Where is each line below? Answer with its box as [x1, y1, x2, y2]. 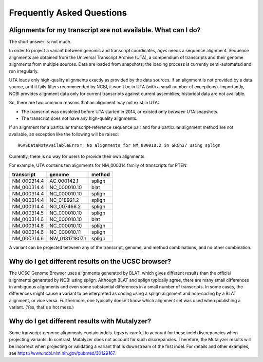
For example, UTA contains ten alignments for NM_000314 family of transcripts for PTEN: [9, 162, 188, 168]
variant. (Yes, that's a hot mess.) [9, 305, 74, 310]
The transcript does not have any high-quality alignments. [21, 115, 137, 121]
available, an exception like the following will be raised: [9, 131, 119, 137]
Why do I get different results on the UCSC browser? [9, 257, 171, 266]
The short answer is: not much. [9, 39, 72, 45]
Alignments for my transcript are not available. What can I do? [9, 26, 201, 34]
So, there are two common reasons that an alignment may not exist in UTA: [9, 100, 159, 106]
